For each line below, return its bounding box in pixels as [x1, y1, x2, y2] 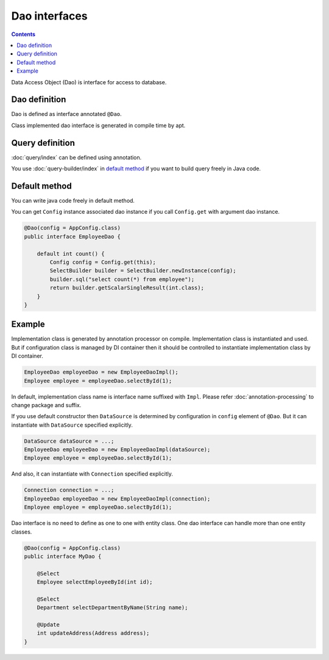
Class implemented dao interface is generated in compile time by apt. [11, 121, 186, 129]
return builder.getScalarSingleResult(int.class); [49, 285, 204, 291]
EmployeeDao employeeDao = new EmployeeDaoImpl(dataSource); [24, 446, 211, 453]
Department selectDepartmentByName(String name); [37, 604, 188, 611]
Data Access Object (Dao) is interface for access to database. [11, 78, 167, 85]
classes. [11, 528, 32, 535]
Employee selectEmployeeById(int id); [37, 579, 153, 586]
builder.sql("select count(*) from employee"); [49, 275, 195, 283]
